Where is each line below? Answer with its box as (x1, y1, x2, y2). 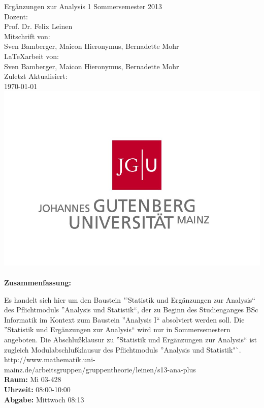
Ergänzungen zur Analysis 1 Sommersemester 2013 (4, 1, 162, 11)
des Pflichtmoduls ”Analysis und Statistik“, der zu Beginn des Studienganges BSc (4, 304, 258, 315)
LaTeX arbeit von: (4, 50, 59, 61)
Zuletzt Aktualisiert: (4, 71, 68, 81)
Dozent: (4, 11, 28, 21)
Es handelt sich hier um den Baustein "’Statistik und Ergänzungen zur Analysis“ (4, 294, 255, 305)
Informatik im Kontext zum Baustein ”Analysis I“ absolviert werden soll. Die (4, 314, 245, 325)
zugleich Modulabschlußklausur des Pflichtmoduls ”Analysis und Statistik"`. (4, 344, 241, 355)
